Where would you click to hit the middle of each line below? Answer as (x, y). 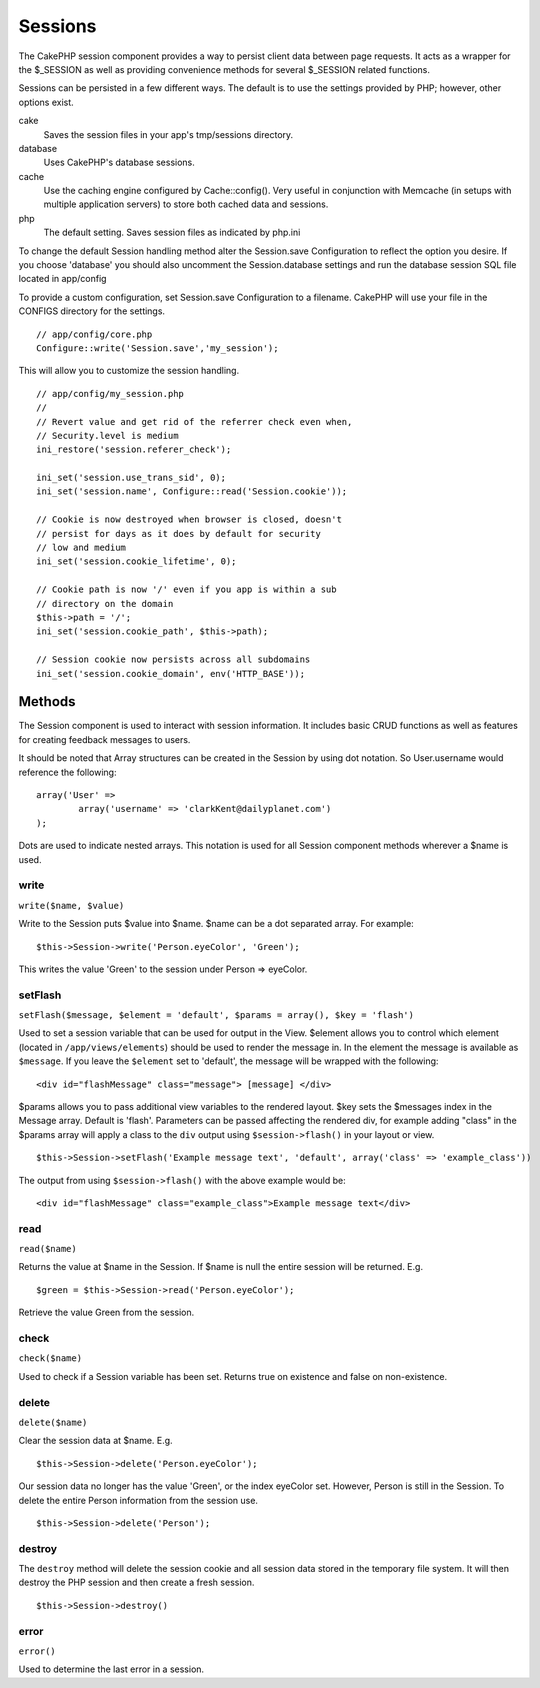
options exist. (46, 102)
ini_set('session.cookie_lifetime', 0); (136, 561)
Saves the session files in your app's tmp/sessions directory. (168, 134)
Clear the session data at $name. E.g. (96, 1441)
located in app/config (62, 279)
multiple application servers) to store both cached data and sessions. (186, 204)
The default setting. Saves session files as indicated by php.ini (172, 232)
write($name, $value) (71, 905)
